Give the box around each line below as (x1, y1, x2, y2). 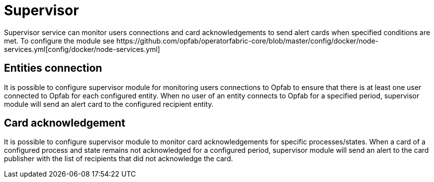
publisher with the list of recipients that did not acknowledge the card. (4, 154, 233, 163)
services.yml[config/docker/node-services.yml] (4, 45, 160, 53)
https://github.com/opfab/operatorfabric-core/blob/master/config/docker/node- (116, 36, 379, 45)
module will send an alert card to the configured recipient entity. (4, 99, 214, 108)
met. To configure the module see (4, 36, 115, 45)
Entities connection (4, 62, 102, 75)
